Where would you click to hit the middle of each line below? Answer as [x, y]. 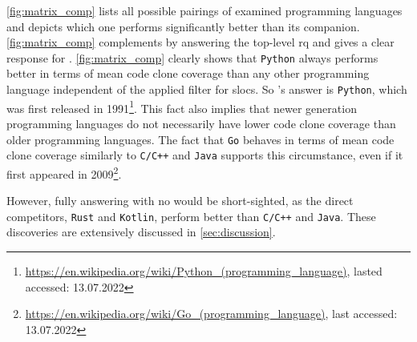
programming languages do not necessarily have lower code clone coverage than [201, 123]
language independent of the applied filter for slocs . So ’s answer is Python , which [207, 89]
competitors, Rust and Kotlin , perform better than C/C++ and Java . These [191, 216]
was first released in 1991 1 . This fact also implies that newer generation [182, 107]
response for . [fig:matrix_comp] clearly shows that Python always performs [192, 57]
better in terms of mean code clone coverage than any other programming [188, 73]
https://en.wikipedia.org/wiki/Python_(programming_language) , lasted [204, 270]
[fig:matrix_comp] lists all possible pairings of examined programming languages [204, 10]
